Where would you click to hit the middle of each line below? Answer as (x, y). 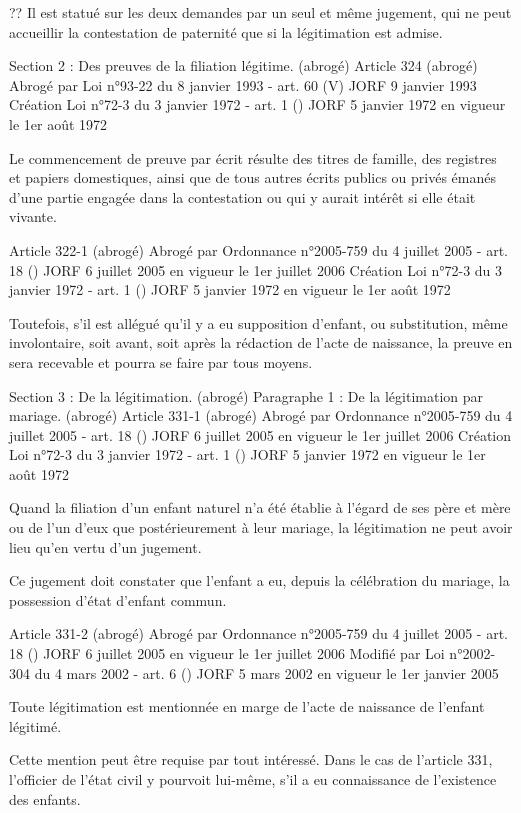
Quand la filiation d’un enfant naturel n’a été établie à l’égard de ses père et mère (260, 507)
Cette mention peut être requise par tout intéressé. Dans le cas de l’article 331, (251, 759)
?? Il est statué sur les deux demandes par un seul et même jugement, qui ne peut (260, 12)
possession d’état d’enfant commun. (118, 599)
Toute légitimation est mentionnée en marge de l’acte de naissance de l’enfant (247, 706)
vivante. (33, 216)
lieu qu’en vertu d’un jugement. (105, 546)
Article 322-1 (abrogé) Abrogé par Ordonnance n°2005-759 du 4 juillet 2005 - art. (258, 249)
